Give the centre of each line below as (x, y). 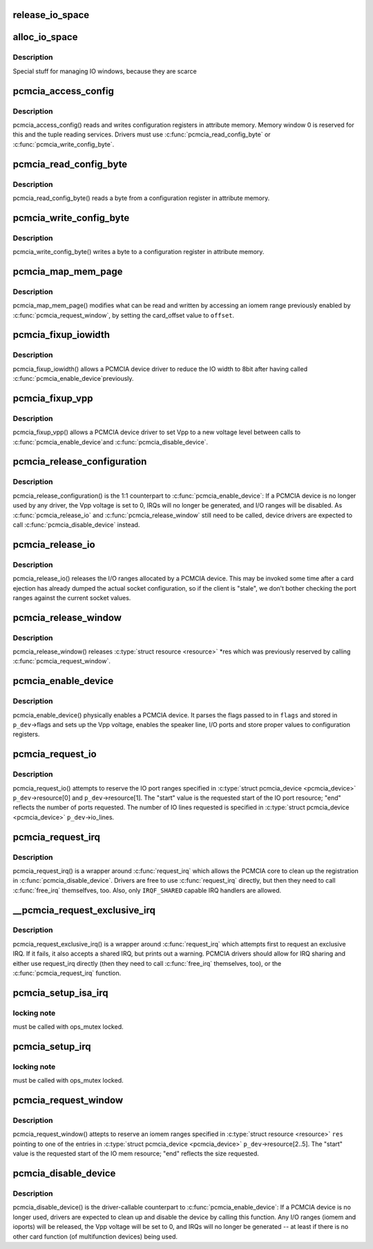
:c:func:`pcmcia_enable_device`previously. (73, 379)
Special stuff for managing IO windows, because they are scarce (105, 71)
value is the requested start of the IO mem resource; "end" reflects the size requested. (136, 1153)
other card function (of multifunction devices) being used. (95, 1237)
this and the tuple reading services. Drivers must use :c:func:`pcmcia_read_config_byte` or (142, 134)
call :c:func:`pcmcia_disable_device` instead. (76, 525)
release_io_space (51, 15)
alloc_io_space (45, 37)
